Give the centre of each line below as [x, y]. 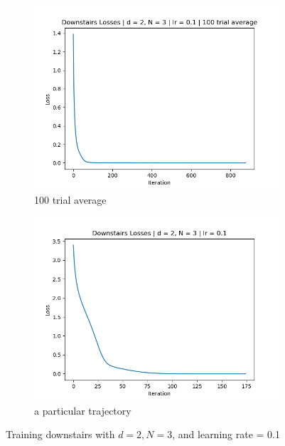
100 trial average [70, 199]
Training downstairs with [60, 434]
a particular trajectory [83, 410]
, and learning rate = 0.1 [226, 434]
